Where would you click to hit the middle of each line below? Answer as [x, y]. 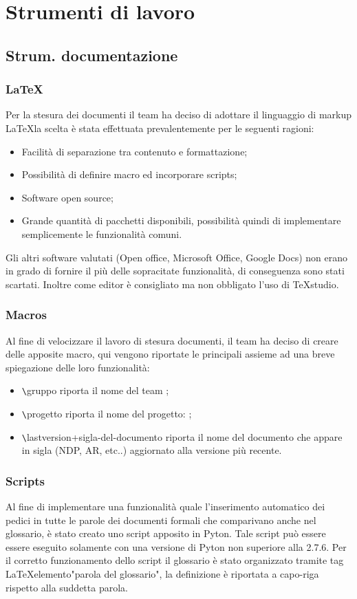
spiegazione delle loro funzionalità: [78, 367]
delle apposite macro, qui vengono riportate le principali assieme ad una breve [170, 354]
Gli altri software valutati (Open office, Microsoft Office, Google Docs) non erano [176, 257]
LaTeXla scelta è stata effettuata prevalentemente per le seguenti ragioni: [160, 128]
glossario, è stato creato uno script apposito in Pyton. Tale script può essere [166, 533]
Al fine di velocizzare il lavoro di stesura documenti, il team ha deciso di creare [172, 340]
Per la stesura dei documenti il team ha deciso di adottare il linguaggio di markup [179, 115]
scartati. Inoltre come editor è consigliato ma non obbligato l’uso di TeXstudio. [172, 284]
